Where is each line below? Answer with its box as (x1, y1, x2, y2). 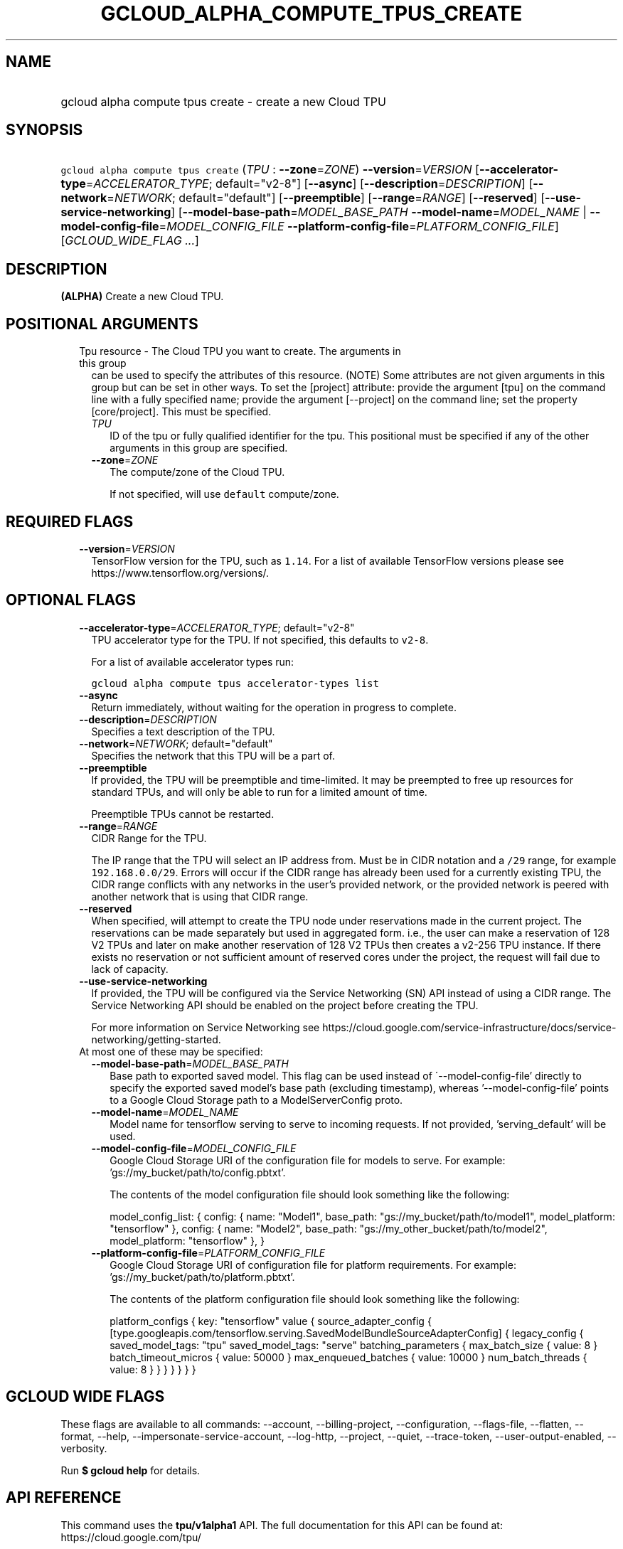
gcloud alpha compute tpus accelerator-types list (91, 677, 379, 689)
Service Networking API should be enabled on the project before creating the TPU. (91, 999, 479, 1011)
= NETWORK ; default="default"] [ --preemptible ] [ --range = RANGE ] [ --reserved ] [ (107, 191, 545, 206)
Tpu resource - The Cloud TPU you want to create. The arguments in (79, 345, 401, 358)
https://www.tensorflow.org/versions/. (91, 566, 270, 579)
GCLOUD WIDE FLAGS (6, 1388, 165, 1406)
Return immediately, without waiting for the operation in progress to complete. (91, 701, 457, 713)
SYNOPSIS (6, 121, 83, 139)
